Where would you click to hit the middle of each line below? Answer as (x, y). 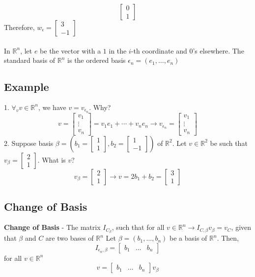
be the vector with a (71, 50)
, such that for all (138, 227)
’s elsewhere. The (218, 50)
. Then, (228, 238)
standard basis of (30, 60)
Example (27, 87)
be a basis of (188, 238)
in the (118, 50)
